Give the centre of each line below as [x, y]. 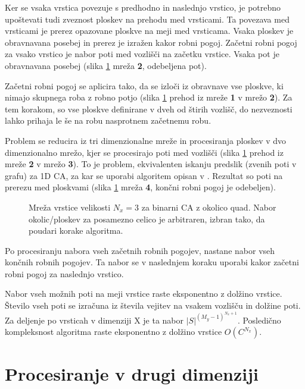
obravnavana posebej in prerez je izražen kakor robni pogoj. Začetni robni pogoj [151, 42]
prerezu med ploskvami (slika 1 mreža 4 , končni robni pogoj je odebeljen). [140, 187]
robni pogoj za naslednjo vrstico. [64, 273]
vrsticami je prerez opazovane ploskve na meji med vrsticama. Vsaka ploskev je [149, 31]
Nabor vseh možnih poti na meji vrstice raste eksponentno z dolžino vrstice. [144, 294]
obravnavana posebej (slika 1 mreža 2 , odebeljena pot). [106, 65]
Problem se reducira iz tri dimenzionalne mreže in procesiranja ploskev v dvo [146, 140]
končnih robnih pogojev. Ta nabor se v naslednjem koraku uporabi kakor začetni [152, 262]
